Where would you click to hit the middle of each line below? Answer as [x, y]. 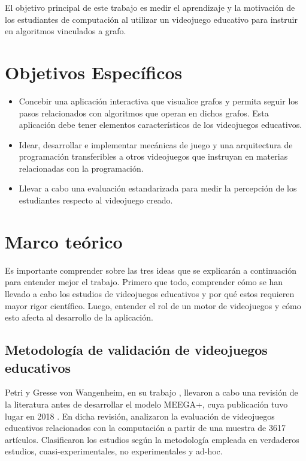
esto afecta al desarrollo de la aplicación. [79, 317]
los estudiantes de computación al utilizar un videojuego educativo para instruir [151, 19]
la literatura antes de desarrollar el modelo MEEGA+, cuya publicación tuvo [146, 404]
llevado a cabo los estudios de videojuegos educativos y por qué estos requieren [150, 293]
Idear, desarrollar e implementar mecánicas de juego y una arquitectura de [156, 144]
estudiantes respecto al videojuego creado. [96, 200]
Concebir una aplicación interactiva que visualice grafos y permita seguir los [158, 101]
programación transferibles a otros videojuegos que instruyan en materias [153, 156]
